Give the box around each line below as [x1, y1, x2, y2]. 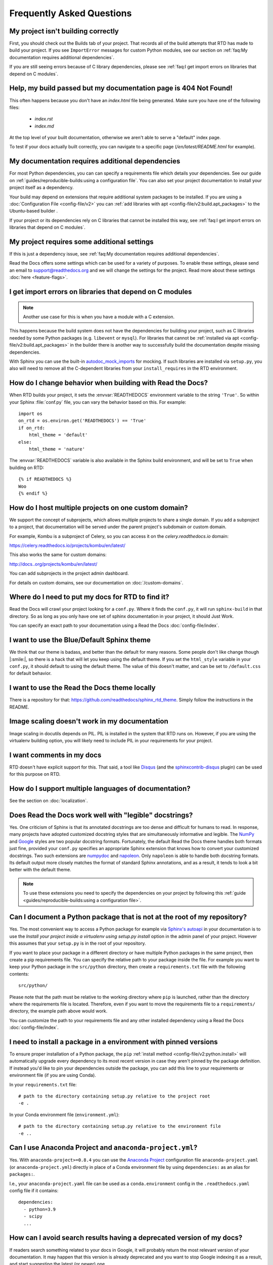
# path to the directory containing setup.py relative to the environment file [18, 1123, 221, 1129]
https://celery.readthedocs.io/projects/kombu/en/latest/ [9, 542, 126, 549]
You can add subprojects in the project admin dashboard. [9, 570, 129, 576]
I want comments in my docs [9, 750, 102, 759]
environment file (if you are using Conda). [9, 1072, 96, 1078]
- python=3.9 [23, 1206, 56, 1212]
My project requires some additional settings [9, 237, 154, 246]
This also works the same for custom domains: [9, 552, 107, 558]
